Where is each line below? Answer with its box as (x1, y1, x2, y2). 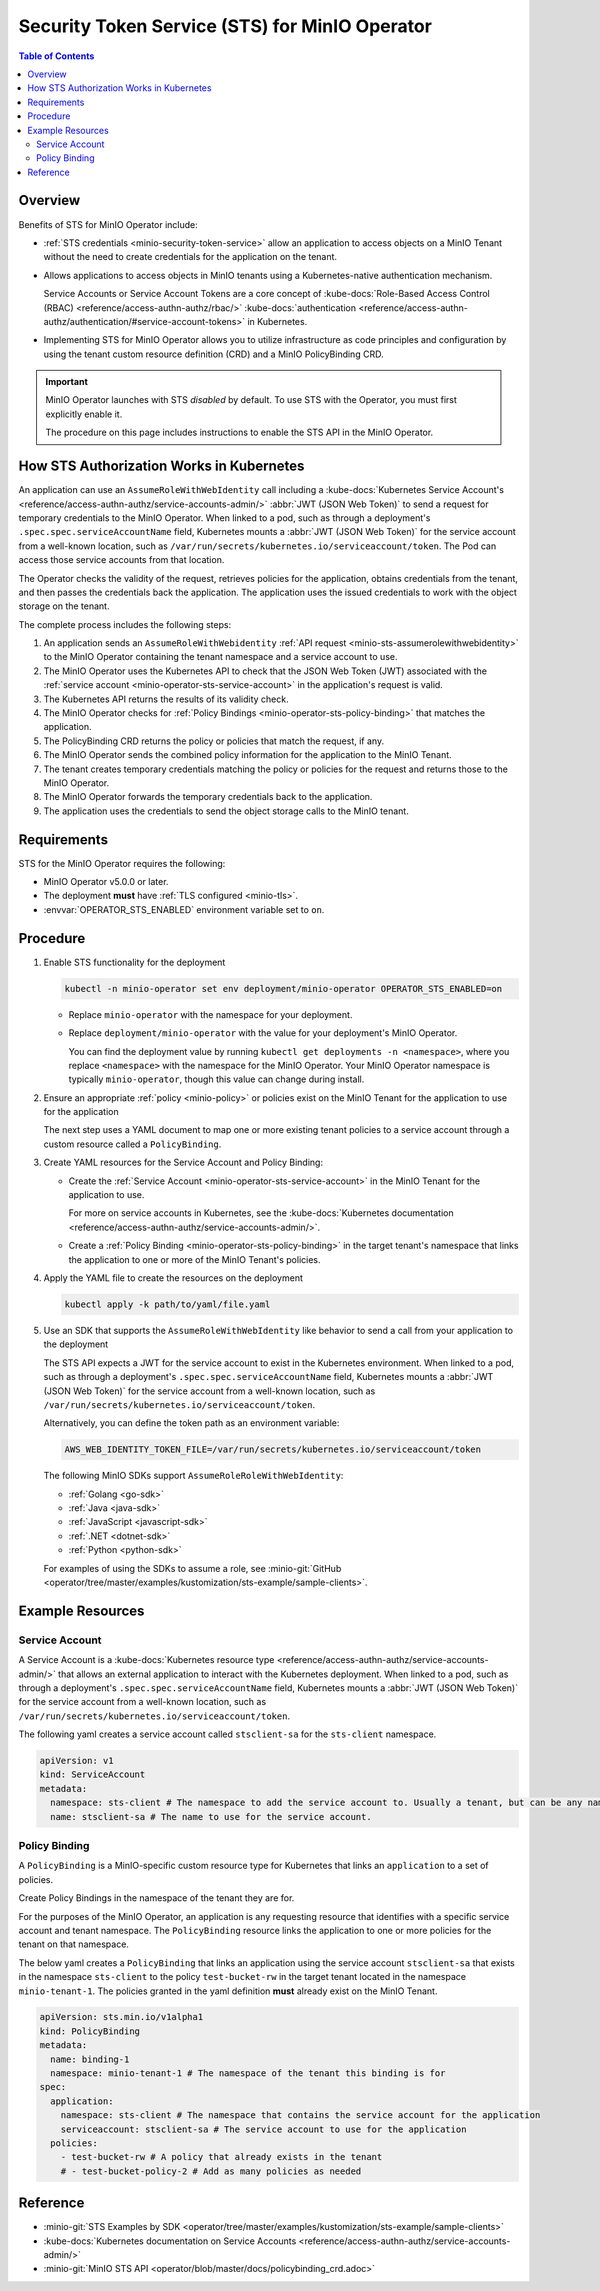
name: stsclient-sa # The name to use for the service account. (50, 1811, 372, 1822)
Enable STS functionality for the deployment (43, 956, 226, 968)
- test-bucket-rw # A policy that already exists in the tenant (60, 2151, 383, 2163)
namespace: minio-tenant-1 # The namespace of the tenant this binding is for (50, 2068, 446, 2079)
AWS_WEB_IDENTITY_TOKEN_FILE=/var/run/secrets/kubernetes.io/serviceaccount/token (64, 1444, 482, 1455)
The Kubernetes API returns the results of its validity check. (43, 693, 289, 705)
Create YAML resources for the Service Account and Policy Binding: (43, 1156, 324, 1169)
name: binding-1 (50, 2053, 130, 2065)
